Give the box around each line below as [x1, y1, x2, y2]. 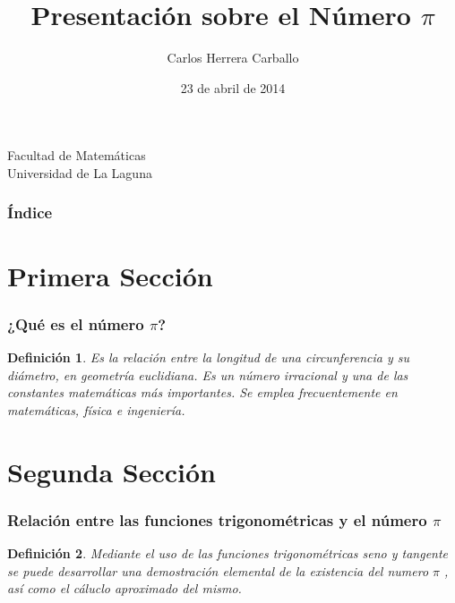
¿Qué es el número [7, 312, 144, 335]
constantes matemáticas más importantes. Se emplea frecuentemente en [7, 383, 398, 402]
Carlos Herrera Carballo [167, 48, 299, 67]
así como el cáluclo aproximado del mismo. [7, 579, 242, 598]
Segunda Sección [7, 453, 216, 489]
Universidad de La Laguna [7, 163, 152, 182]
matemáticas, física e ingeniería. [7, 400, 185, 419]
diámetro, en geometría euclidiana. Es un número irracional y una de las [7, 365, 408, 384]
